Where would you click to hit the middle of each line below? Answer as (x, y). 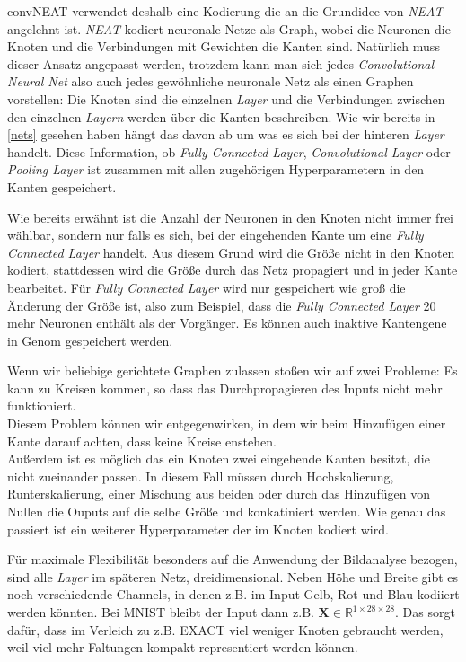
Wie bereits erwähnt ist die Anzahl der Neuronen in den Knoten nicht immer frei (230, 217)
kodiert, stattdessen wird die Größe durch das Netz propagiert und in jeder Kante (233, 270)
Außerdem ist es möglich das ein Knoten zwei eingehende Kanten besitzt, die (219, 459)
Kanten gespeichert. (62, 186)
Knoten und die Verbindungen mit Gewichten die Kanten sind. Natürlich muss (224, 46)
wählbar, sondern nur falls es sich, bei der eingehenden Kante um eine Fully (215, 235)
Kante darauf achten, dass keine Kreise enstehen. (142, 441)
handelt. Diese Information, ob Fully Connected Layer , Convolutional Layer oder (229, 151)
